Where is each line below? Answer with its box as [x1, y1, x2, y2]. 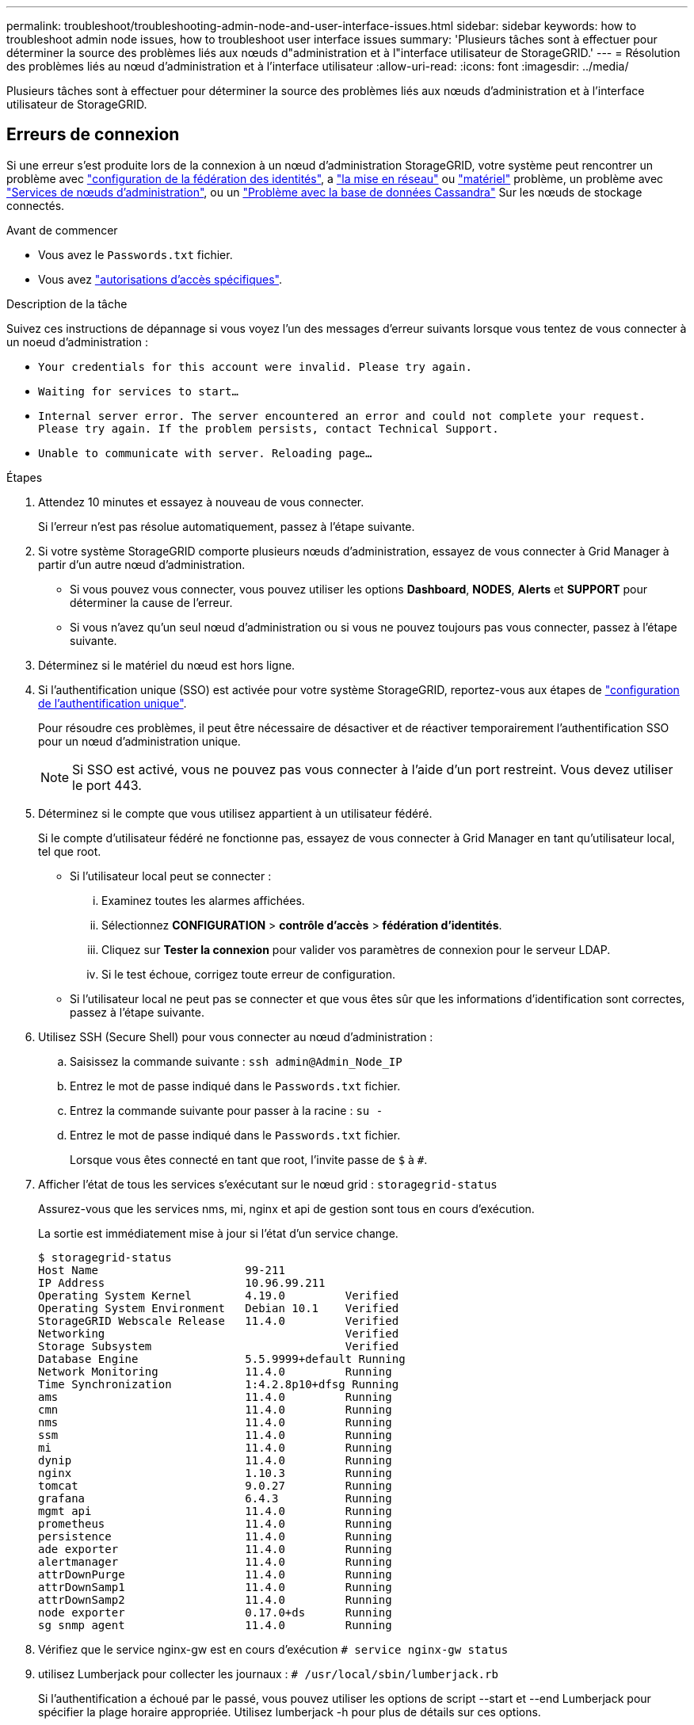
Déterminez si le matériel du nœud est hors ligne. [38, 658, 296, 672]
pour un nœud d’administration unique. [38, 734, 241, 748]
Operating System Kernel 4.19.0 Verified [38, 1288, 399, 1302]
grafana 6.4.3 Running [38, 1491, 392, 1505]
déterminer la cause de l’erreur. [70, 595, 233, 609]
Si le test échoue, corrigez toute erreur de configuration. [101, 967, 396, 981]
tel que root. [38, 844, 101, 858]
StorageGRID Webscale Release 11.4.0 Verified [38, 1314, 399, 1327]
